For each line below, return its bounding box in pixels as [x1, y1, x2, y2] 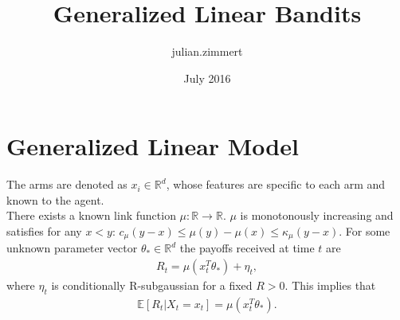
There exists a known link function [6, 207, 176, 224]
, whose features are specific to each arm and [166, 176, 386, 193]
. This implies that [284, 277, 376, 294]
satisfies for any [6, 223, 82, 240]
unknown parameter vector [6, 240, 138, 256]
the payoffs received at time [179, 240, 315, 256]
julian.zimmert [171, 43, 243, 60]
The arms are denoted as [6, 176, 127, 193]
